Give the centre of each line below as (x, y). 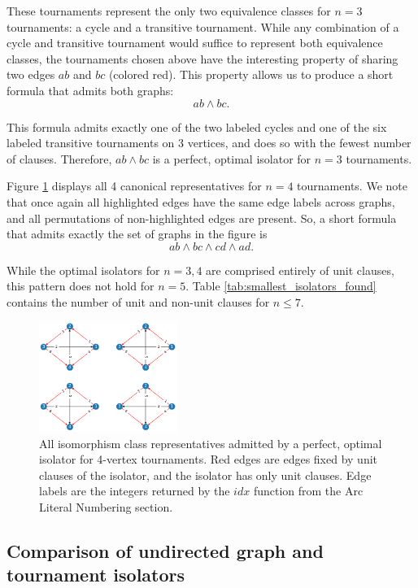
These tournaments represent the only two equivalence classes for (169, 11)
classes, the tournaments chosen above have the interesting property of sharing (202, 58)
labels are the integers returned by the (135, 491)
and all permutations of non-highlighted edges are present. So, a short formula (202, 218)
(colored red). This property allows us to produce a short (251, 74)
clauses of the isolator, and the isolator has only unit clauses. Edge (205, 475)
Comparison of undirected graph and (165, 551)
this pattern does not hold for (81, 286)
